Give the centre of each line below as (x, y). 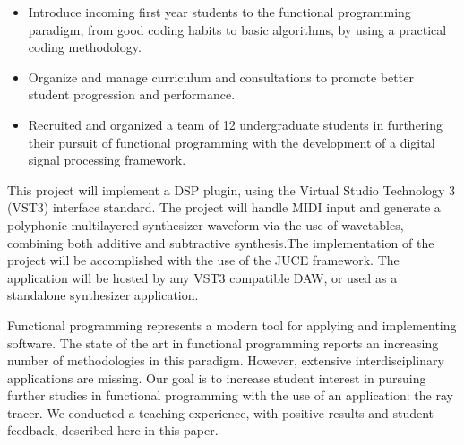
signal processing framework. (107, 160)
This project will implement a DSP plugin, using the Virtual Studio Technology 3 (232, 189)
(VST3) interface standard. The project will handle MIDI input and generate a (224, 207)
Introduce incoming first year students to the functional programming (219, 12)
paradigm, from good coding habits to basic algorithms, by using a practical (237, 29)
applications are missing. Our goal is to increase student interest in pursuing (217, 377)
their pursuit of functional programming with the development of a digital (232, 142)
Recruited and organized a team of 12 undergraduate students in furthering (236, 124)
